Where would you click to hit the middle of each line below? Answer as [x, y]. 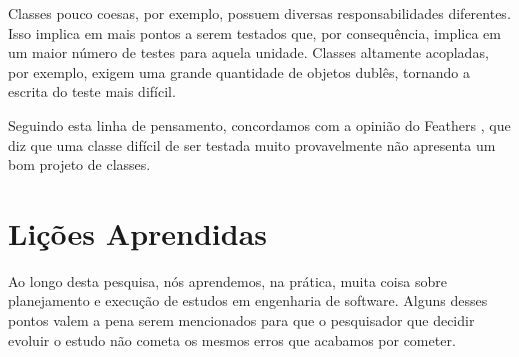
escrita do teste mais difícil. [92, 91]
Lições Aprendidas [138, 232]
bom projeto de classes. [79, 164]
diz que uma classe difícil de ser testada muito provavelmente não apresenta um [252, 144]
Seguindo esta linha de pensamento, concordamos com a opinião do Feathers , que [259, 124]
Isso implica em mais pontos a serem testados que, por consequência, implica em [254, 32]
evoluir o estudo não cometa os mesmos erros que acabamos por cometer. [232, 339]
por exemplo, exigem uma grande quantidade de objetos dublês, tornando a [239, 71]
